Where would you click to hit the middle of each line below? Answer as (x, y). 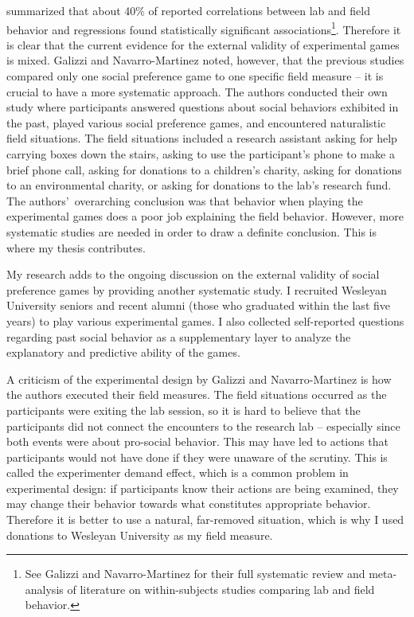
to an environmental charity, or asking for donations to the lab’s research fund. (199, 185)
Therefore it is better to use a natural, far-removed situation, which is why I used (205, 519)
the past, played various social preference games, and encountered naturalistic (196, 122)
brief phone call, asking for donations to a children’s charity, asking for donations (204, 169)
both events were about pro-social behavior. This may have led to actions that (197, 441)
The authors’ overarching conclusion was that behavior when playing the (185, 200)
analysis (44, 589)
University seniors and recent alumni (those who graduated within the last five (198, 305)
